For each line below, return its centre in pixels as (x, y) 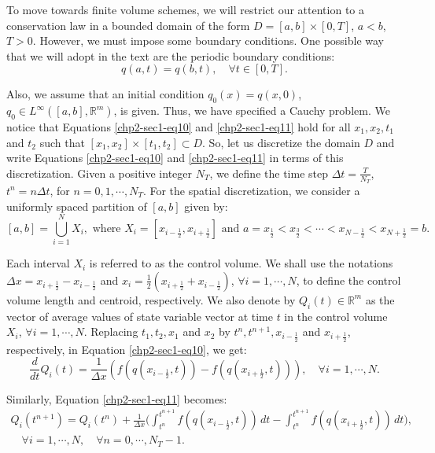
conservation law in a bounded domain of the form (128, 25)
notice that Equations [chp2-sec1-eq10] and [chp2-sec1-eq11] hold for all (179, 126)
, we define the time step (269, 173)
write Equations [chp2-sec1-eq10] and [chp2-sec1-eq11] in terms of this (175, 158)
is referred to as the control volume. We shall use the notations (241, 263)
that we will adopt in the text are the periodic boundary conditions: (171, 55)
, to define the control (348, 280)
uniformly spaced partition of (77, 206)
